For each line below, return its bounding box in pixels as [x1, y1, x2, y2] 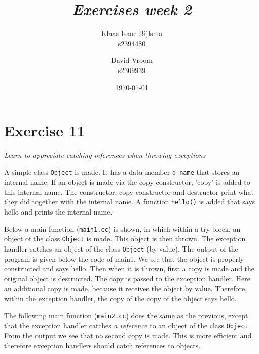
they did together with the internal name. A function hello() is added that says [4, 196, 255, 207]
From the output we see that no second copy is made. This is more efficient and [4, 330, 252, 340]
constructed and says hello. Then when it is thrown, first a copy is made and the [4, 263, 255, 274]
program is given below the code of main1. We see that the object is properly [4, 253, 244, 264]
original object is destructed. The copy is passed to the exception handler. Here [4, 273, 250, 284]
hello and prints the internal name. [4, 206, 113, 217]
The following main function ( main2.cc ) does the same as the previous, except [4, 310, 248, 321]
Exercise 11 [4, 120, 85, 141]
